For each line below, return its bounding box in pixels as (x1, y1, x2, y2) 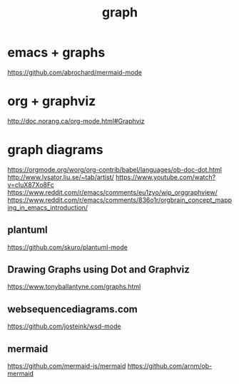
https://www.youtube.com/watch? (115, 173, 216, 181)
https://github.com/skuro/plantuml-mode (7, 243, 128, 251)
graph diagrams (7, 142, 103, 158)
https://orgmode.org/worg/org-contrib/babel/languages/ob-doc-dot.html (7, 165, 223, 173)
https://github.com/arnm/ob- (127, 362, 213, 370)
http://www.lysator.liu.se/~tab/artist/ (7, 173, 114, 181)
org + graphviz (7, 94, 96, 109)
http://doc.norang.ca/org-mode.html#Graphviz (7, 116, 145, 125)
